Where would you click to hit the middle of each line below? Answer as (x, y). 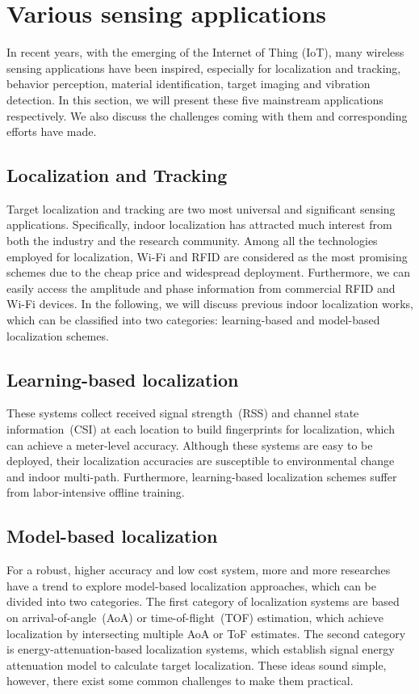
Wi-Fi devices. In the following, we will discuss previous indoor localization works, (210, 304)
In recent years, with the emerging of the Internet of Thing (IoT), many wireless (205, 52)
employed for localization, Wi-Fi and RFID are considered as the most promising (207, 256)
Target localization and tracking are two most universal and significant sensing (201, 208)
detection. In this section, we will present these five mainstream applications (195, 99)
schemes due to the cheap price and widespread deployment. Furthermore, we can (208, 272)
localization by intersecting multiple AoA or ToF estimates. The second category (206, 633)
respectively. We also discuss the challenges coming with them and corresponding (207, 115)
